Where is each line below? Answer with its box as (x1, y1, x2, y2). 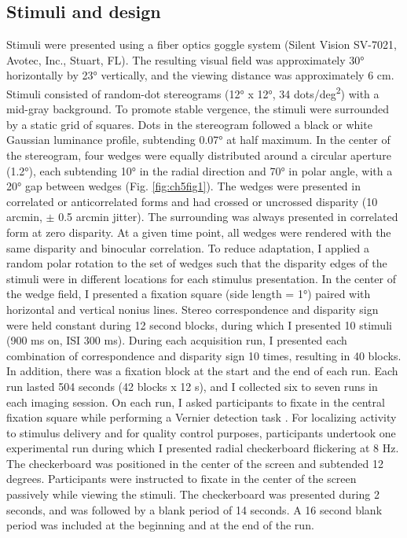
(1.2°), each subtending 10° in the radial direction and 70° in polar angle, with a (6, 162, 393, 179)
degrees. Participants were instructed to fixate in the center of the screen (6, 470, 357, 487)
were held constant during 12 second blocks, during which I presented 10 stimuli (6, 316, 392, 333)
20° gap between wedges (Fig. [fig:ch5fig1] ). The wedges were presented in (6, 178, 361, 194)
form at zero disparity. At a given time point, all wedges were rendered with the (6, 223, 391, 240)
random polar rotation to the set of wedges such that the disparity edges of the (6, 255, 387, 271)
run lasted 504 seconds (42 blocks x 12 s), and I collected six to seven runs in (6, 378, 378, 394)
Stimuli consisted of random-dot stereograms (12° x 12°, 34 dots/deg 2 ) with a (6, 83, 379, 101)
